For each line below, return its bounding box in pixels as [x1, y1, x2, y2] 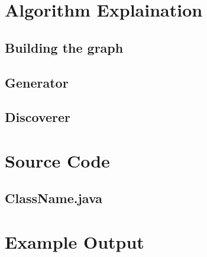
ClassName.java [5, 189, 103, 207]
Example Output [5, 230, 144, 254]
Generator [5, 73, 69, 91]
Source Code [5, 148, 110, 172]
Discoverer [5, 108, 71, 126]
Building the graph [5, 38, 124, 56]
